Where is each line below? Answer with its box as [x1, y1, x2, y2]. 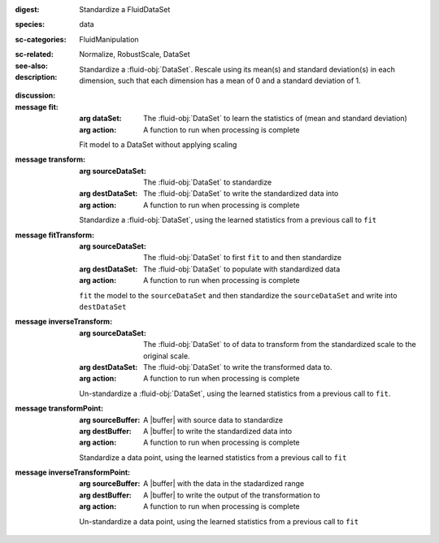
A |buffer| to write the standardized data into [143, 426, 293, 436]
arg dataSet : [79, 114, 122, 124]
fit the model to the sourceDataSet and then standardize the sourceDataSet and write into [79, 290, 398, 300]
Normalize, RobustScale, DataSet [79, 50, 190, 59]
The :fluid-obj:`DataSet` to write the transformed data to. [143, 362, 333, 371]
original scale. [143, 350, 190, 361]
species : [15, 20, 45, 29]
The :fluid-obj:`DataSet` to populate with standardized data [143, 264, 341, 274]
